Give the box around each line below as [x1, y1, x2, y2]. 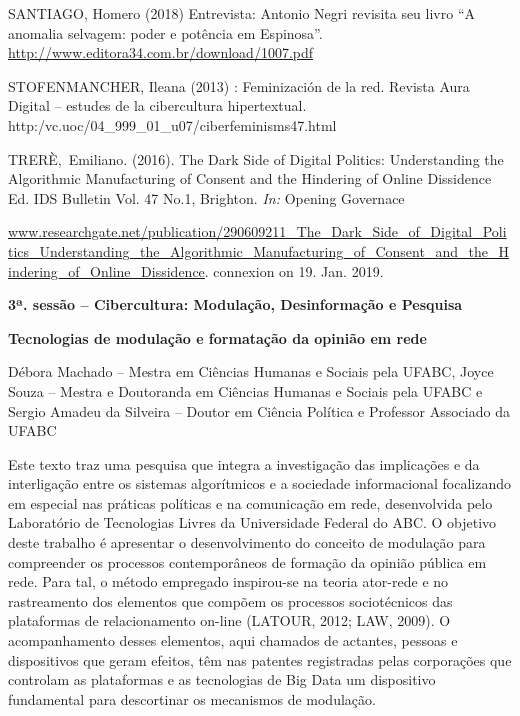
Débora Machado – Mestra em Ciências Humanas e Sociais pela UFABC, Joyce [8, 361, 494, 382]
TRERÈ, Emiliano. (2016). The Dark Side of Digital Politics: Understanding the [8, 148, 504, 169]
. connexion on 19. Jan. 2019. [204, 260, 384, 281]
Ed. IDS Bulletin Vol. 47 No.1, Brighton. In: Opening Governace [8, 187, 405, 208]
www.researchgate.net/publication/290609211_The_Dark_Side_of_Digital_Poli [8, 221, 507, 242]
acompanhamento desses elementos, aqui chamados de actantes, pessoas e [8, 630, 458, 651]
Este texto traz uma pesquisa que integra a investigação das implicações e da [8, 453, 480, 474]
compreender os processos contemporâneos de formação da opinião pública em [8, 551, 487, 572]
